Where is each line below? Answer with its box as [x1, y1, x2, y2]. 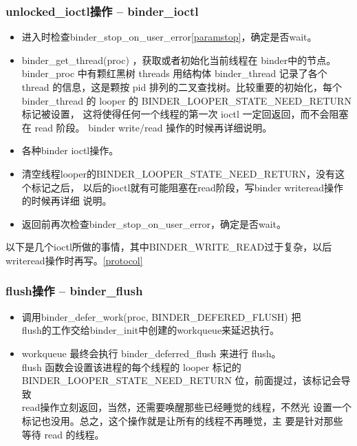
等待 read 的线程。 [21, 427, 105, 441]
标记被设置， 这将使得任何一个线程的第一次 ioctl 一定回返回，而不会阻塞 [21, 107, 349, 121]
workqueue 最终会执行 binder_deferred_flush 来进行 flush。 [21, 346, 281, 360]
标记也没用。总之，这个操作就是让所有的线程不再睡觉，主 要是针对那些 [21, 413, 343, 427]
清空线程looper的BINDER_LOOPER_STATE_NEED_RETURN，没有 [21, 166, 336, 180]
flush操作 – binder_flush [6, 282, 143, 299]
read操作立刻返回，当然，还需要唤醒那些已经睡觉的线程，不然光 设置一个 [21, 400, 351, 414]
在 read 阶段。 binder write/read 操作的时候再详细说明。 [21, 120, 272, 134]
